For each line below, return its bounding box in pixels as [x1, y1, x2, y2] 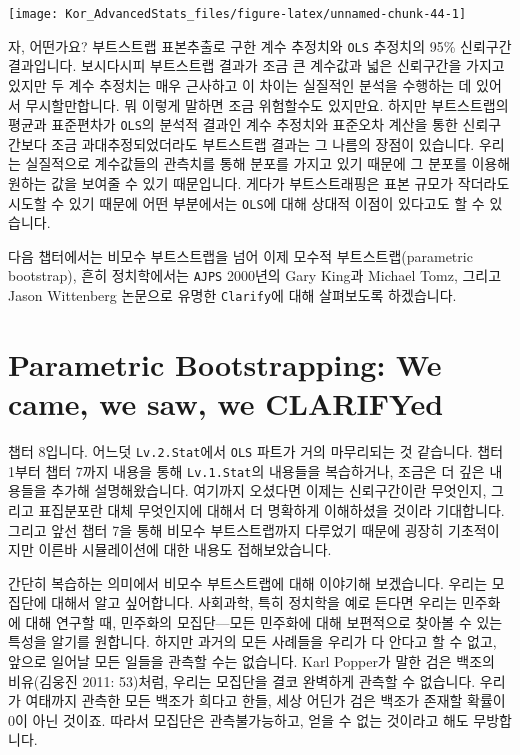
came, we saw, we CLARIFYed [8, 383, 444, 424]
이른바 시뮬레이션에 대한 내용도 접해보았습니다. [38, 539, 332, 560]
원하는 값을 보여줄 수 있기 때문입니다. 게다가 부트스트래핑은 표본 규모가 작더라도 [8, 172, 510, 193]
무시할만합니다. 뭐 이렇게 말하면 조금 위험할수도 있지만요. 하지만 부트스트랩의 [25, 94, 509, 115]
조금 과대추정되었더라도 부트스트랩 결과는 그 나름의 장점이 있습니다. [51, 133, 475, 154]
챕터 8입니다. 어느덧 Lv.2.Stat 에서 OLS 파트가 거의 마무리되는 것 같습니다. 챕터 [8, 441, 504, 461]
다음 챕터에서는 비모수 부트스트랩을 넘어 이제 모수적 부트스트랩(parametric [8, 245, 473, 266]
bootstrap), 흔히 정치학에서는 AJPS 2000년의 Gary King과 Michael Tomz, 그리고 [8, 265, 502, 286]
